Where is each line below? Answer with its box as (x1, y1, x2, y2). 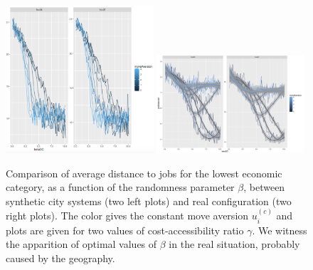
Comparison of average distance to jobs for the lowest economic (6, 165, 282, 180)
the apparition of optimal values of (6, 237, 157, 251)
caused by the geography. (6, 250, 115, 265)
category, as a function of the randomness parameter (6, 180, 235, 194)
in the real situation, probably (169, 237, 300, 251)
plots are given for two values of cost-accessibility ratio (6, 222, 244, 237)
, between (243, 180, 285, 194)
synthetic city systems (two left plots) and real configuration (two (6, 193, 292, 208)
